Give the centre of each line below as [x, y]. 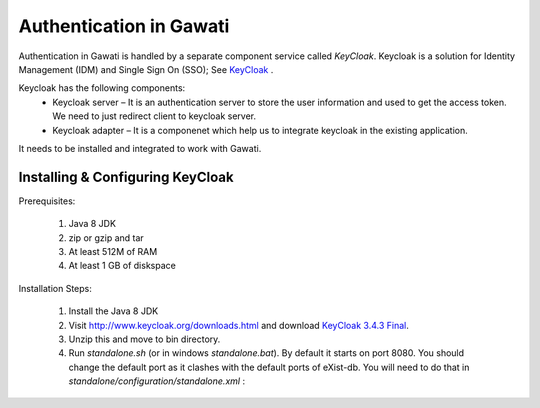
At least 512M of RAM [113, 251]
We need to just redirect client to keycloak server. [154, 116]
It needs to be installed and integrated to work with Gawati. [140, 148]
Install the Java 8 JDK [113, 311]
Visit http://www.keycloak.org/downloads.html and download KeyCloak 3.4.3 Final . [238, 325]
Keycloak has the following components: [102, 88]
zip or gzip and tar [106, 237]
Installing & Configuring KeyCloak [126, 176]
